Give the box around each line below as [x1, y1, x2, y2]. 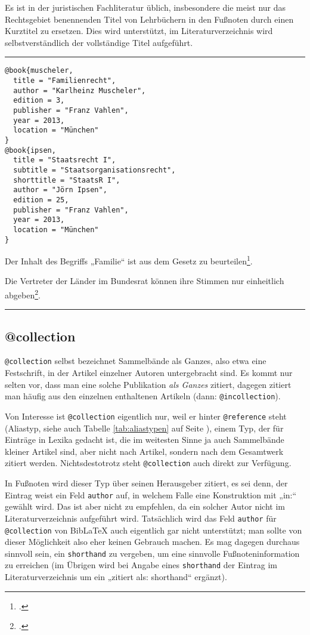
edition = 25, [13, 195, 69, 204]
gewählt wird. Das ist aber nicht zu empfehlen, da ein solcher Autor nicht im [5, 500, 285, 513]
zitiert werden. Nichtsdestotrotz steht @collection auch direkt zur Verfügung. [5, 457, 292, 469]
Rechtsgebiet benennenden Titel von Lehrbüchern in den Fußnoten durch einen [5, 13, 294, 25]
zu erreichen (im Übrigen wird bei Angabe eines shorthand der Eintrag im [5, 559, 277, 571]
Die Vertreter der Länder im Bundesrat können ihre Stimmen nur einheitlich [5, 275, 284, 287]
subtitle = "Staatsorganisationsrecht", [13, 165, 176, 174]
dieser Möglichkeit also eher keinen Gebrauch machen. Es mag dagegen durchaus [5, 535, 300, 548]
